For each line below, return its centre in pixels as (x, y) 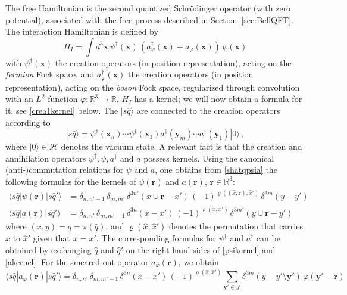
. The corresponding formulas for (156, 238)
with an (19, 99)
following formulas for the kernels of (71, 181)
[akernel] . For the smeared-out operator (77, 261)
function (63, 99)
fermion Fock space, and (50, 74)
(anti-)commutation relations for (65, 170)
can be (268, 238)
